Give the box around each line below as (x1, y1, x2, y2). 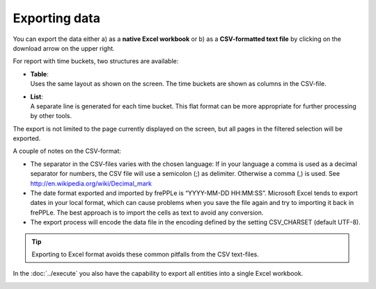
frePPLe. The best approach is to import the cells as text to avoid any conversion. (30, 208, 264, 217)
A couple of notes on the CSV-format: (13, 147, 121, 156)
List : (30, 92, 43, 101)
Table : (30, 69, 49, 78)
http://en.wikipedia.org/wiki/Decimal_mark (30, 179, 152, 188)
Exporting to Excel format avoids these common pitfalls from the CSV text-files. (31, 250, 259, 258)
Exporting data (13, 10, 101, 26)
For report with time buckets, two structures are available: (13, 57, 179, 65)
